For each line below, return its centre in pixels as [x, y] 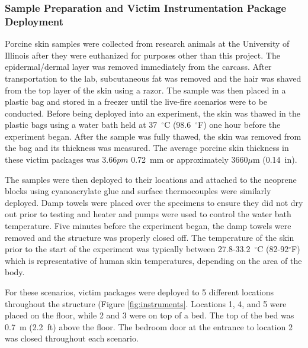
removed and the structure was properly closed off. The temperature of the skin [150, 237]
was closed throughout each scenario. [72, 338]
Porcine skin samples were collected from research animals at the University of [147, 43]
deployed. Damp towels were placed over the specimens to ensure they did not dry [154, 202]
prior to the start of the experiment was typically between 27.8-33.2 [128, 249]
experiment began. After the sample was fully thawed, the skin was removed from [153, 136]
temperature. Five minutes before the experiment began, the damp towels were [148, 226]
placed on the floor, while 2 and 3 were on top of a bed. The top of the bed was [150, 315]
